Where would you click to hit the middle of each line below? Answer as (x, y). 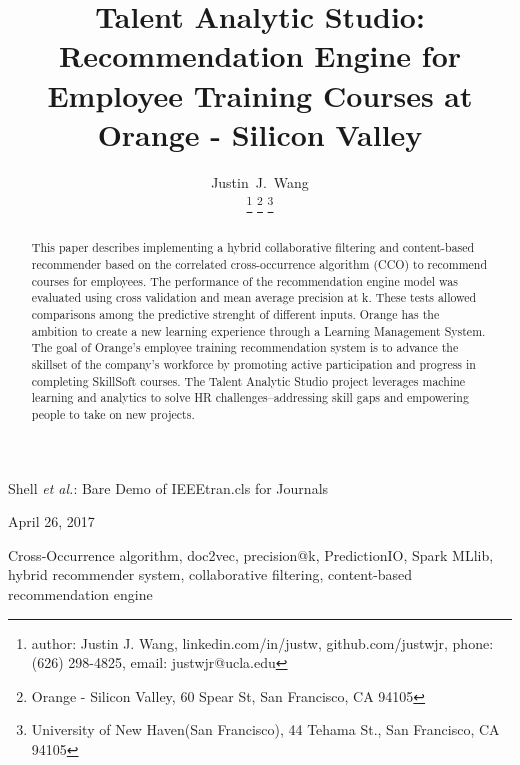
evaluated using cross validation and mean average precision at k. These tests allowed (254, 297)
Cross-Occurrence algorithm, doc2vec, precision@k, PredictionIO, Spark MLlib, (251, 554)
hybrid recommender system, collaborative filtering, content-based (210, 574)
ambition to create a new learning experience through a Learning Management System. (258, 330)
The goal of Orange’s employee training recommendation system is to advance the (245, 347)
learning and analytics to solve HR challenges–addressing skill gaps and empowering (250, 397)
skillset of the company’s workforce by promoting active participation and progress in (253, 363)
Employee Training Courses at (260, 94)
